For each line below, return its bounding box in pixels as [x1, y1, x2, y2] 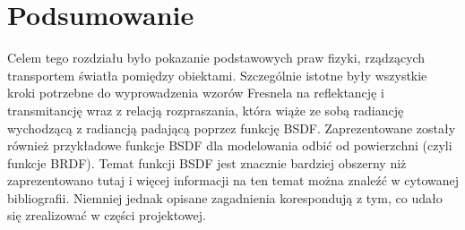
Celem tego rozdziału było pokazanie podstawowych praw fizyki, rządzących [7, 48, 426, 67]
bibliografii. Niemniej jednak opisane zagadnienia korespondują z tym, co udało [7, 188, 443, 207]
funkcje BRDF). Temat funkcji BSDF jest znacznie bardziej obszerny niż [7, 153, 407, 172]
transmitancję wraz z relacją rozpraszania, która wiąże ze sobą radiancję [7, 100, 404, 119]
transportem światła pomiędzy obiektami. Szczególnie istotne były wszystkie [7, 65, 427, 84]
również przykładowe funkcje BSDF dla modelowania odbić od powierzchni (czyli [7, 136, 452, 155]
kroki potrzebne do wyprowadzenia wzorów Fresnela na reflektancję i [7, 83, 384, 102]
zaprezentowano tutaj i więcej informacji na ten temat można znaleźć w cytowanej [7, 171, 460, 190]
